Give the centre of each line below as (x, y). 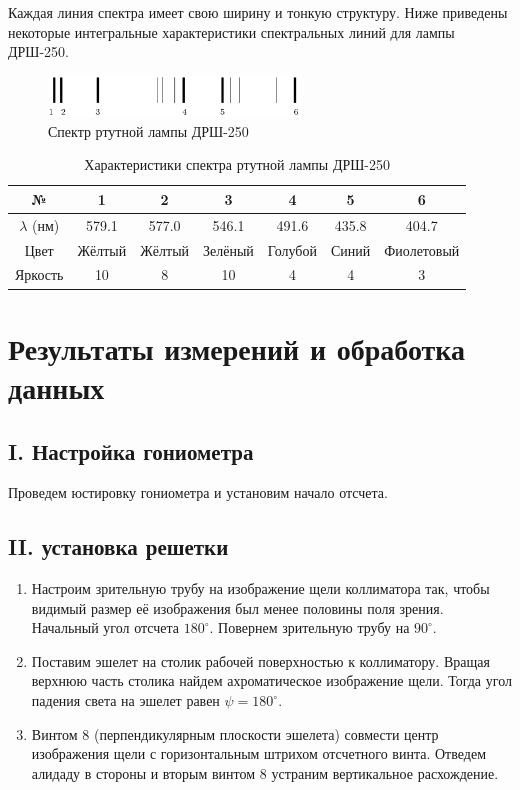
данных (56, 386)
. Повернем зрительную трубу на (309, 627)
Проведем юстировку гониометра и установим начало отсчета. (198, 492)
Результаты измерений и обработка (237, 347)
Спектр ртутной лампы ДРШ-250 (148, 130)
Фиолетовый (422, 249)
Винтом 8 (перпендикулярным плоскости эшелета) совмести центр (235, 733)
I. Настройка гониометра (131, 450)
